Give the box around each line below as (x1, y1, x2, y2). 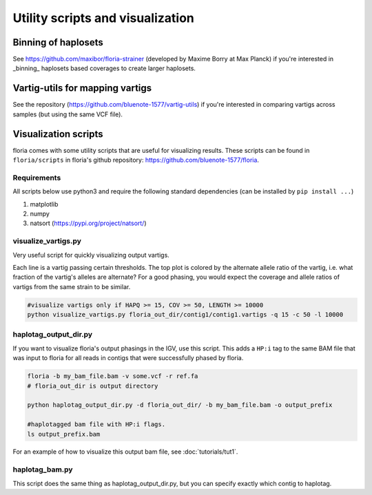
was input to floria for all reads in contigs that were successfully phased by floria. (12, 354, 244, 362)
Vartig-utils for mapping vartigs (12, 83, 152, 94)
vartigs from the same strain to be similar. (12, 282, 131, 291)
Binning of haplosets (12, 36, 103, 48)
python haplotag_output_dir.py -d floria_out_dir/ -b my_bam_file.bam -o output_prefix (27, 401, 333, 409)
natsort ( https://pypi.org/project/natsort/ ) (30, 219, 147, 227)
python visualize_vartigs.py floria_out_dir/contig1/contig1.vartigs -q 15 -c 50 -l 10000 (27, 310, 344, 319)
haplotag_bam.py (12, 465, 73, 474)
